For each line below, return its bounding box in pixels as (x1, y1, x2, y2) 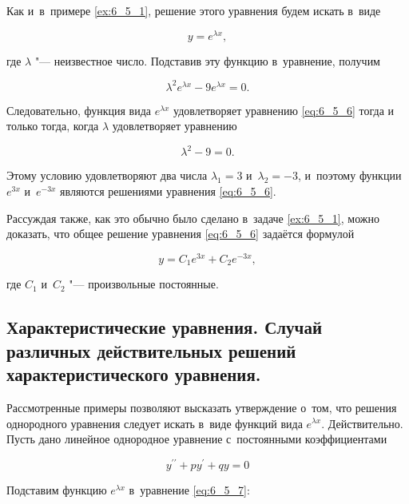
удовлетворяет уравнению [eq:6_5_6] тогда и (173, 101, 395, 118)
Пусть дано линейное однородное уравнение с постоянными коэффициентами (6, 431, 387, 447)
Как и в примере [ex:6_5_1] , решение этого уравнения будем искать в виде (6, 2, 381, 18)
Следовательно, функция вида (6, 101, 152, 118)
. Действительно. (321, 415, 403, 431)
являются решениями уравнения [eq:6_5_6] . (60, 183, 276, 200)
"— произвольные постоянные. (69, 276, 219, 292)
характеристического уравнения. (6, 362, 261, 387)
